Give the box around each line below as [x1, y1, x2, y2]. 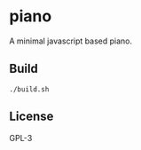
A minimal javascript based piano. [9, 36, 133, 46]
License [9, 109, 54, 124]
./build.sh [9, 84, 50, 94]
